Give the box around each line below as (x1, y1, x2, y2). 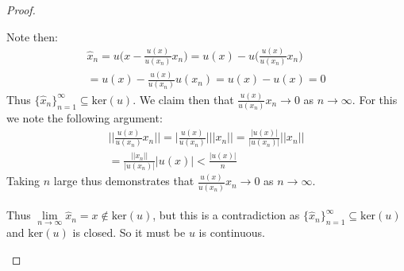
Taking (6, 172, 40, 189)
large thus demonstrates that (53, 172, 194, 189)
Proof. (6, 2, 36, 17)
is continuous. (198, 224, 265, 241)
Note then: (6, 28, 58, 45)
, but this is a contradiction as (152, 207, 300, 223)
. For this (352, 91, 398, 107)
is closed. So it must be (72, 224, 186, 241)
